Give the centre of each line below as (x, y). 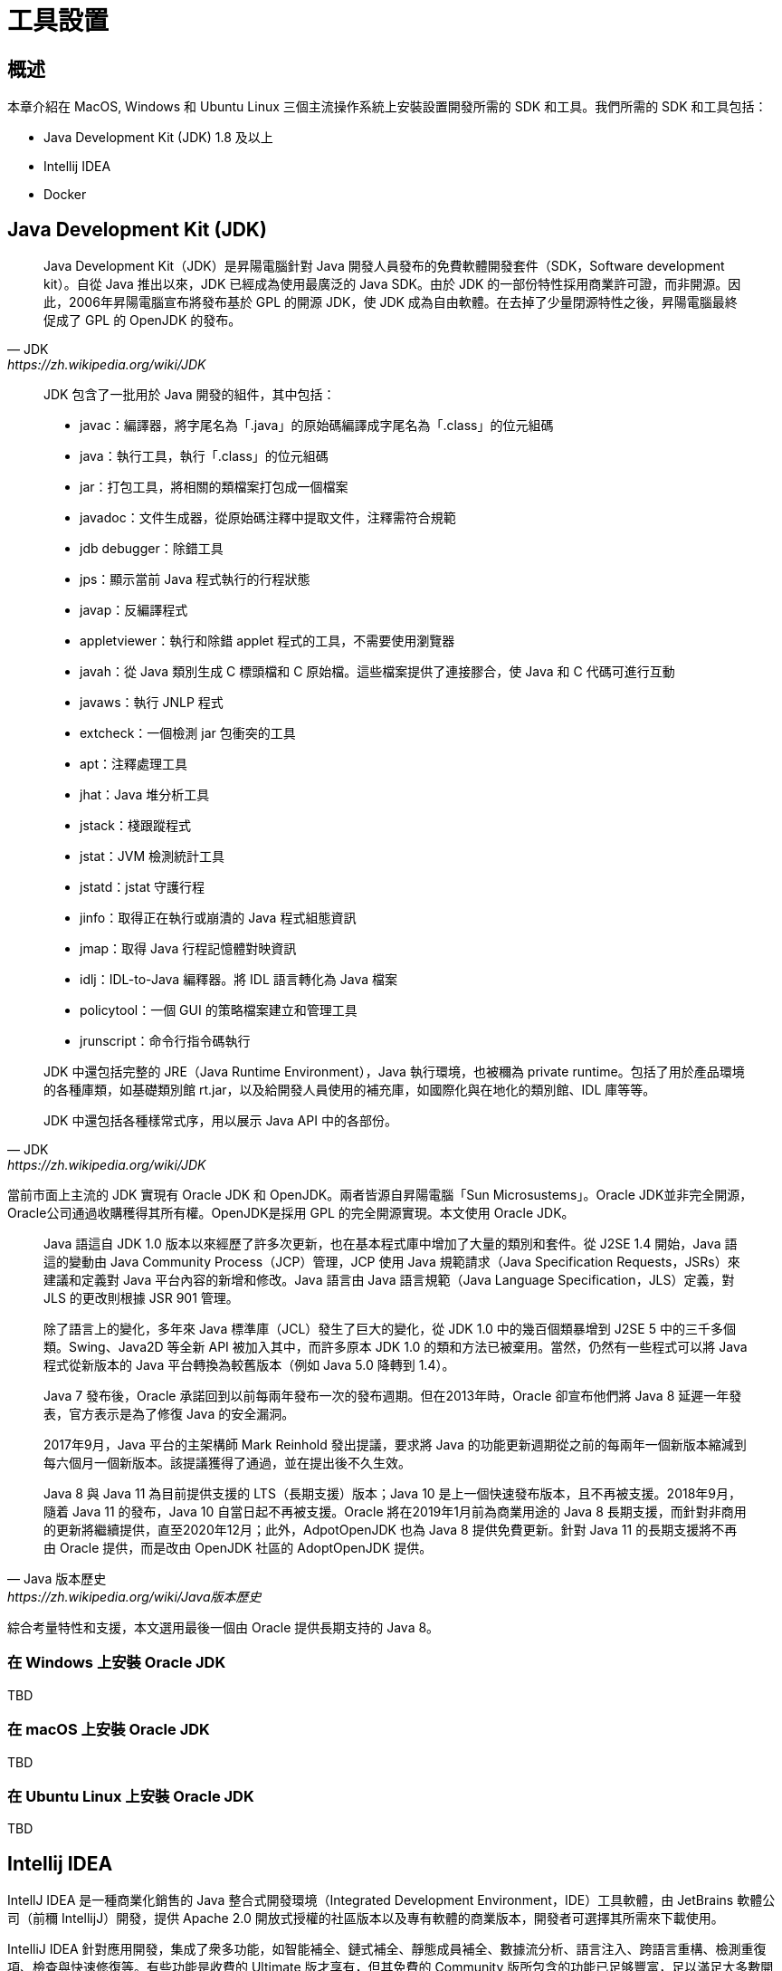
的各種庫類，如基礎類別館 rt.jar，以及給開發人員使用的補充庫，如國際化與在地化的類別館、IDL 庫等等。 (350, 1090)
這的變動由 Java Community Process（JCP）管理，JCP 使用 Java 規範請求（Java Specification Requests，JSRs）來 (392, 1262)
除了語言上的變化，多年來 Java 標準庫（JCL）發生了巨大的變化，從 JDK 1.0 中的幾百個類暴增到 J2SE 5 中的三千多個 (390, 1329)
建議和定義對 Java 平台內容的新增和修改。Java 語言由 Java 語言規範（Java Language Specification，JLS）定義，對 (389, 1280)
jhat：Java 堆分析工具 (145, 795)
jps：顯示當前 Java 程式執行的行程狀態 (195, 579)
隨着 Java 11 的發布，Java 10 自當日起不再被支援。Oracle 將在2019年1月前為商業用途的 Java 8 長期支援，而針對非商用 (395, 1512)
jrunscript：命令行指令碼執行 (165, 1041)
